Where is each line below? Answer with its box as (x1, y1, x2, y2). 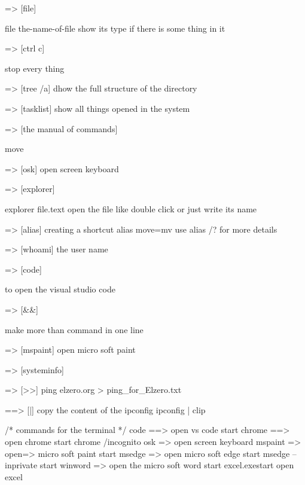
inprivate (5, 459, 38, 471)
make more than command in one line (5, 323, 144, 335)
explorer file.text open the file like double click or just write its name (5, 202, 257, 215)
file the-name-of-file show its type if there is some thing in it (5, 22, 225, 34)
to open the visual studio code (5, 283, 115, 295)
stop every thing (5, 62, 65, 74)
